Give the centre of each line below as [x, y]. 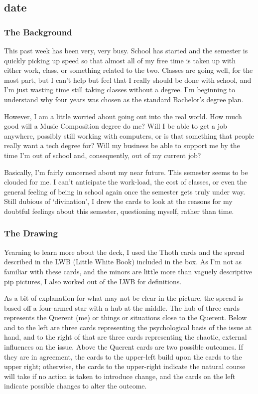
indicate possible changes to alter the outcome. [75, 386]
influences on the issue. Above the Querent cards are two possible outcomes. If [124, 347]
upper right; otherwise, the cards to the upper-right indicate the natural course [125, 366]
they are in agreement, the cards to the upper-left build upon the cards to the [123, 356]
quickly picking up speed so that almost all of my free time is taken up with [120, 60]
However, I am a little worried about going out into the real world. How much [123, 116]
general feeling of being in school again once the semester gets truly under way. [125, 191]
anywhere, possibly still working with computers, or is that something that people [129, 135]
